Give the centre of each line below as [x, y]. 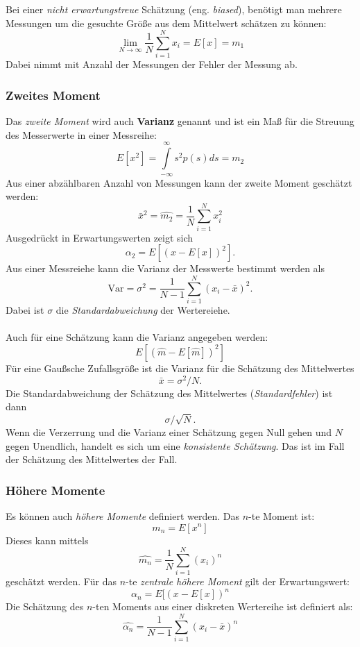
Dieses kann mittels [47, 540]
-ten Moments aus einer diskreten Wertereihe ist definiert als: [223, 606]
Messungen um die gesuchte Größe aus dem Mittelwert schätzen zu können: [166, 23]
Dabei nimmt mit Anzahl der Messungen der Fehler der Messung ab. [152, 64]
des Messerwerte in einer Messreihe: [81, 134]
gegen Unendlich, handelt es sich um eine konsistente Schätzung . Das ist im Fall [175, 445]
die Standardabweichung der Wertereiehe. [143, 310]
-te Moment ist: [282, 515]
